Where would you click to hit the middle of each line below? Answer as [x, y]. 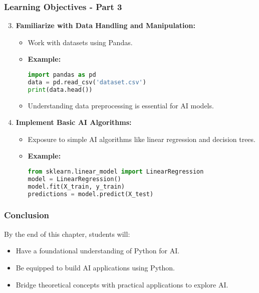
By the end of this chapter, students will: [67, 234]
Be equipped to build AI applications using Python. [95, 267]
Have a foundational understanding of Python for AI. [98, 251]
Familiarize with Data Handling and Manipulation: [105, 25]
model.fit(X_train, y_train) [76, 186]
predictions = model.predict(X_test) [91, 194]
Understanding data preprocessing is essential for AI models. [121, 105]
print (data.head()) [60, 90]
